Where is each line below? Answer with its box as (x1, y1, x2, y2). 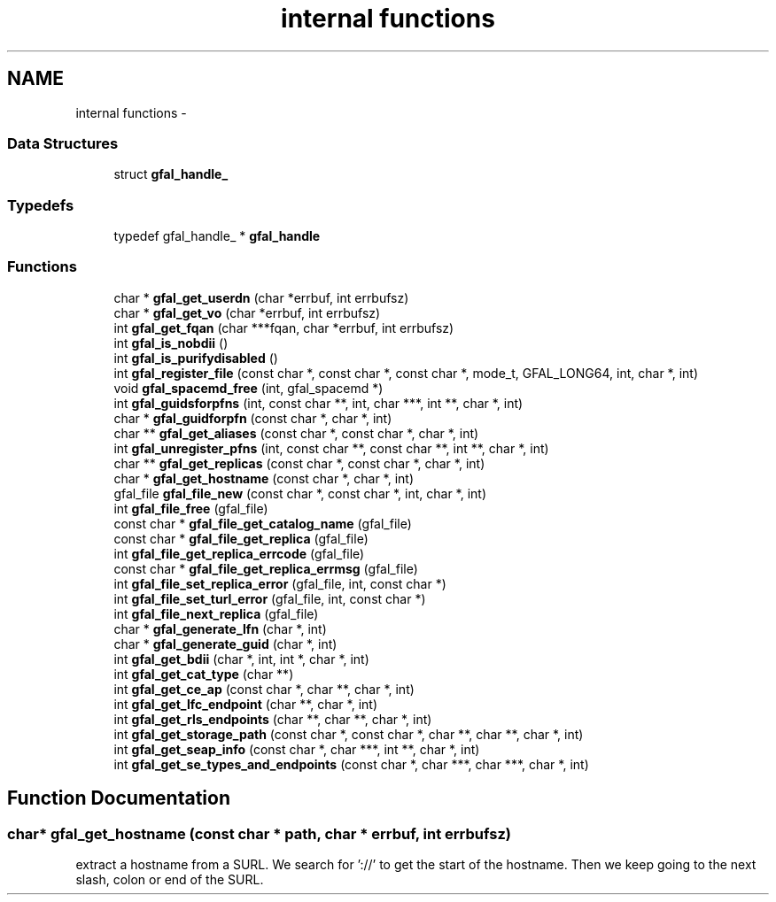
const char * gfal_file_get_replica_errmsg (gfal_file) (113, 560, 418, 576)
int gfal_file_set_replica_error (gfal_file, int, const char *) (113, 575, 446, 591)
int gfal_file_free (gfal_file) (113, 500, 268, 516)
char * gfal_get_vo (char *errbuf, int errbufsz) (113, 305, 381, 320)
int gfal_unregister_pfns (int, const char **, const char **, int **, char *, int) (113, 440, 549, 456)
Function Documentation (7, 787, 230, 810)
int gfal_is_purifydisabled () (113, 350, 278, 366)
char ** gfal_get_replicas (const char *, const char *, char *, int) (113, 455, 485, 471)
